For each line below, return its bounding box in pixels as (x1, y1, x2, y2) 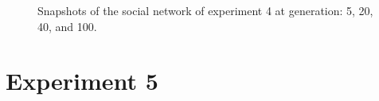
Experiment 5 (6, 64, 158, 97)
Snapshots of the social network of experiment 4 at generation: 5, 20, (37, 2, 373, 18)
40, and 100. (37, 17, 97, 34)
